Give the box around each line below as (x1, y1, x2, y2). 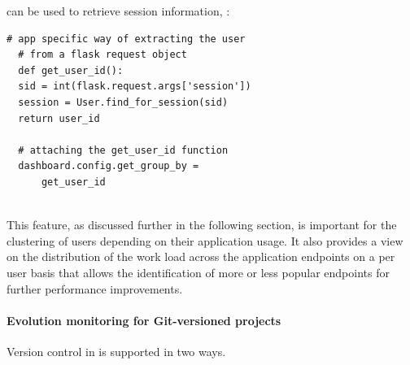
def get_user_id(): (18, 64, 124, 76)
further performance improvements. (7, 280, 183, 297)
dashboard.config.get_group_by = (18, 160, 199, 172)
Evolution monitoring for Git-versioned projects (7, 311, 281, 328)
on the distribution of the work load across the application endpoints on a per (7, 248, 395, 265)
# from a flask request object (18, 49, 187, 61)
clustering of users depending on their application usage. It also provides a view (7, 232, 403, 249)
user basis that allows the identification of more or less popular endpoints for (7, 263, 390, 280)
